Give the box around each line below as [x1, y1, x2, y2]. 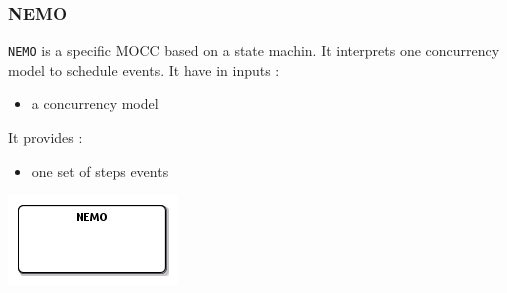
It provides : [8, 127, 83, 148]
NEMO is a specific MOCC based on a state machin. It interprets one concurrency [8, 40, 500, 61]
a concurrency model [31, 93, 159, 114]
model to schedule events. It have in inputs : [8, 59, 280, 80]
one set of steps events [31, 160, 169, 181]
